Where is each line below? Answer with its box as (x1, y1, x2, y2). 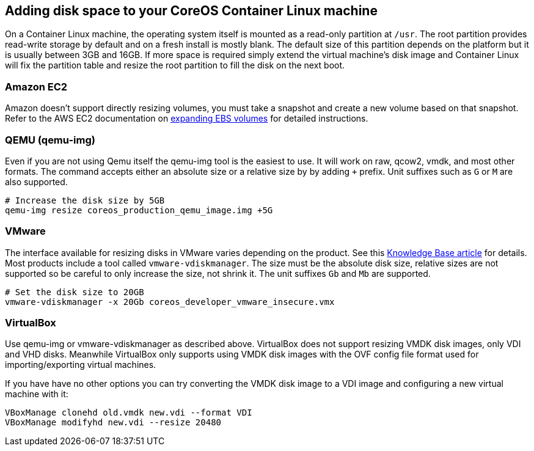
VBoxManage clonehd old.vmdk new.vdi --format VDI (5, 408, 252, 418)
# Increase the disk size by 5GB (5, 195, 165, 205)
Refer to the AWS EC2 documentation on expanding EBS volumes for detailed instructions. (5, 113, 368, 124)
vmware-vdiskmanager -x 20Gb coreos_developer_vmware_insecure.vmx (5, 296, 335, 307)
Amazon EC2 (5, 80, 68, 93)
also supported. (5, 176, 68, 187)
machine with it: (5, 389, 68, 400)
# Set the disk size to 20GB (5, 287, 144, 297)
